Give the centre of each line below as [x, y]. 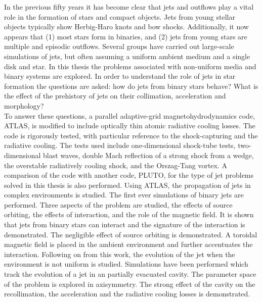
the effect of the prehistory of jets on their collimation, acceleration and [115, 96]
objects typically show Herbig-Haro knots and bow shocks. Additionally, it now [126, 27]
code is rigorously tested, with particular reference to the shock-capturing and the [131, 135]
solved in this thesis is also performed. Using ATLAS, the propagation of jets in [127, 185]
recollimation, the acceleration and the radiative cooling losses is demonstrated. [127, 294]
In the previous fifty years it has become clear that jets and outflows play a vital [129, 7]
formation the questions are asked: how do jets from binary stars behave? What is [131, 86]
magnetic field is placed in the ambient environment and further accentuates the [128, 244]
